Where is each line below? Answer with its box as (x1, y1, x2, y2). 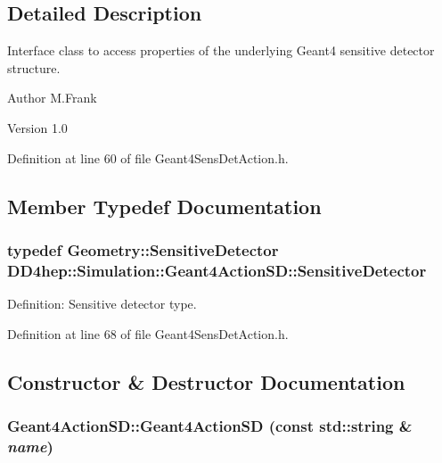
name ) (7, 434, 53, 457)
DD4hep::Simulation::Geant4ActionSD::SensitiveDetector (7, 259, 427, 281)
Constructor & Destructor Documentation (7, 368, 405, 395)
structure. (7, 58, 61, 77)
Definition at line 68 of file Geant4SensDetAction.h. (7, 324, 289, 343)
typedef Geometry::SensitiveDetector (7, 238, 279, 260)
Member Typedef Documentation (7, 192, 322, 219)
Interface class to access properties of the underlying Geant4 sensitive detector (7, 41, 435, 60)
